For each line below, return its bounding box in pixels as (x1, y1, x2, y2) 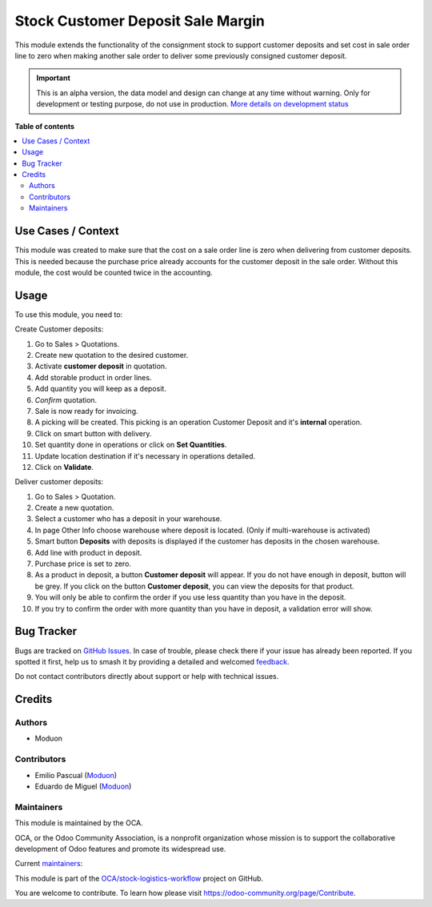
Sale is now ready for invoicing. (34, 406, 138, 415)
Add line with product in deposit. (34, 548, 142, 557)
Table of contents (14, 121, 75, 131)
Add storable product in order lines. (34, 372, 152, 382)
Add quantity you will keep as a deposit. (34, 384, 167, 394)
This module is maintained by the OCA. (14, 818, 143, 828)
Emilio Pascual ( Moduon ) (34, 770, 118, 780)
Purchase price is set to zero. (34, 559, 132, 568)
